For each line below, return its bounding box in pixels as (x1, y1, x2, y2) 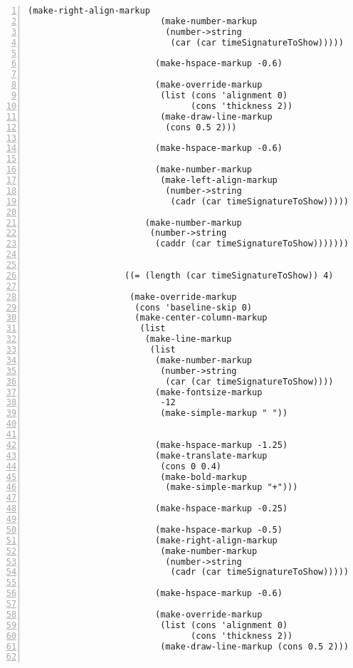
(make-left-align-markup (160, 175, 278, 185)
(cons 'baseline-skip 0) (135, 302, 252, 313)
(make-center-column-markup (135, 313, 268, 323)
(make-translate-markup (154, 450, 268, 461)
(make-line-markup (144, 334, 232, 345)
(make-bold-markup (160, 471, 247, 482)
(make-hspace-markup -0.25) (154, 503, 288, 514)
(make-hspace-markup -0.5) (154, 524, 283, 535)
